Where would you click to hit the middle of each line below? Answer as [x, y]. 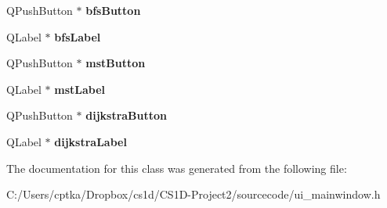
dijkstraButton [127, 115]
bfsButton [113, 10]
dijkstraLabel [90, 141]
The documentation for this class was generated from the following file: [177, 168]
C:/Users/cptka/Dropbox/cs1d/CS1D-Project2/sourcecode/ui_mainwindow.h [193, 194]
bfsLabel [78, 36]
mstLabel [80, 89]
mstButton [116, 63]
